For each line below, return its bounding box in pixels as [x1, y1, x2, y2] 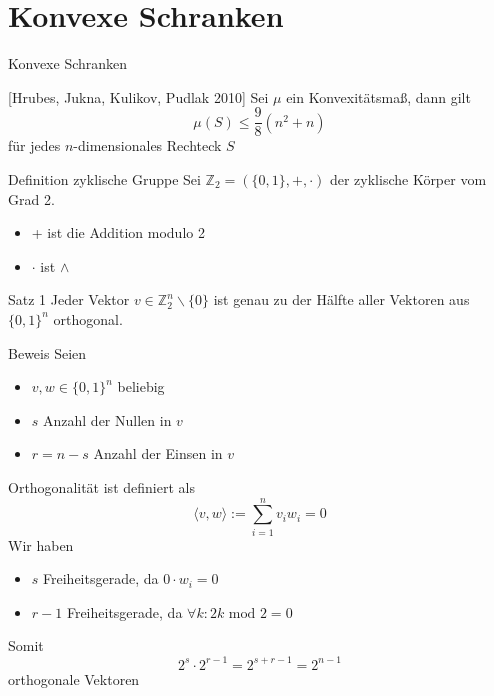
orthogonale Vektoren [8, 668, 140, 689]
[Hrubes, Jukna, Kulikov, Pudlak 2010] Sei [8, 86, 269, 107]
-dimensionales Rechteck [73, 135, 222, 156]
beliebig [117, 376, 165, 397]
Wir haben [8, 534, 74, 555]
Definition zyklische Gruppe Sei [8, 168, 201, 189]
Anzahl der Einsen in [93, 443, 223, 464]
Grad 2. [8, 188, 55, 209]
